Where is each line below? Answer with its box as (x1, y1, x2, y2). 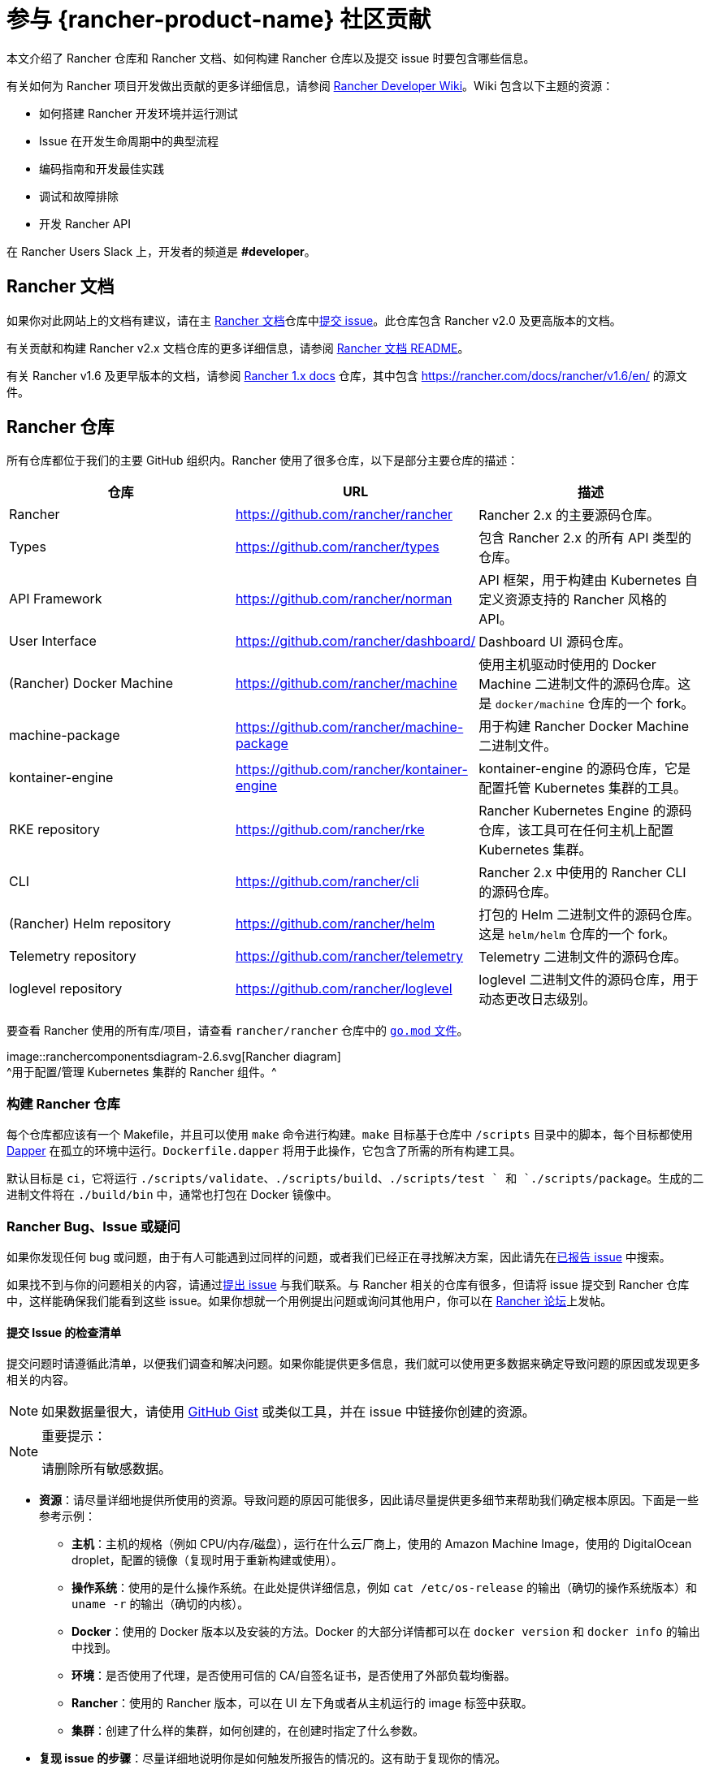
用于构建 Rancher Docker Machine (478, 718, 690, 735)
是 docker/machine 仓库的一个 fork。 (478, 695, 695, 712)
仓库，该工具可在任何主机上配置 (478, 822, 674, 839)
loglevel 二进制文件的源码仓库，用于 (478, 971, 699, 988)
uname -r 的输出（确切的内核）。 (71, 1597, 249, 1611)
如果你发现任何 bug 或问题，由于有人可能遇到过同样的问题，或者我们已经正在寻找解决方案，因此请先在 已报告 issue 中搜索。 (6, 1249, 671, 1264)
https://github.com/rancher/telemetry (235, 948, 464, 965)
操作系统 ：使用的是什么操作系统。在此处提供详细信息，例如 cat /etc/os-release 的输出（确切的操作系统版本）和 (71, 1581, 698, 1595)
